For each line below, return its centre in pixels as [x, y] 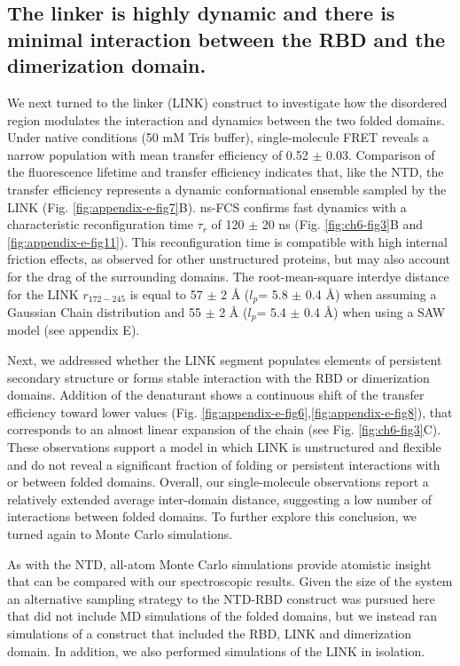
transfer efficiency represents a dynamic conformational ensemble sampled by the [227, 189]
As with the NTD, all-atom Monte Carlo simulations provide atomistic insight [219, 563]
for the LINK [43, 293]
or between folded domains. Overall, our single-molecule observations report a [218, 482]
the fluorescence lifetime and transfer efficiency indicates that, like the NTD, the [226, 172]
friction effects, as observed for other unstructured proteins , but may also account [229, 259]
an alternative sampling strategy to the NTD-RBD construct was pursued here [221, 598]
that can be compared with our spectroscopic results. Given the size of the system [230, 581]
